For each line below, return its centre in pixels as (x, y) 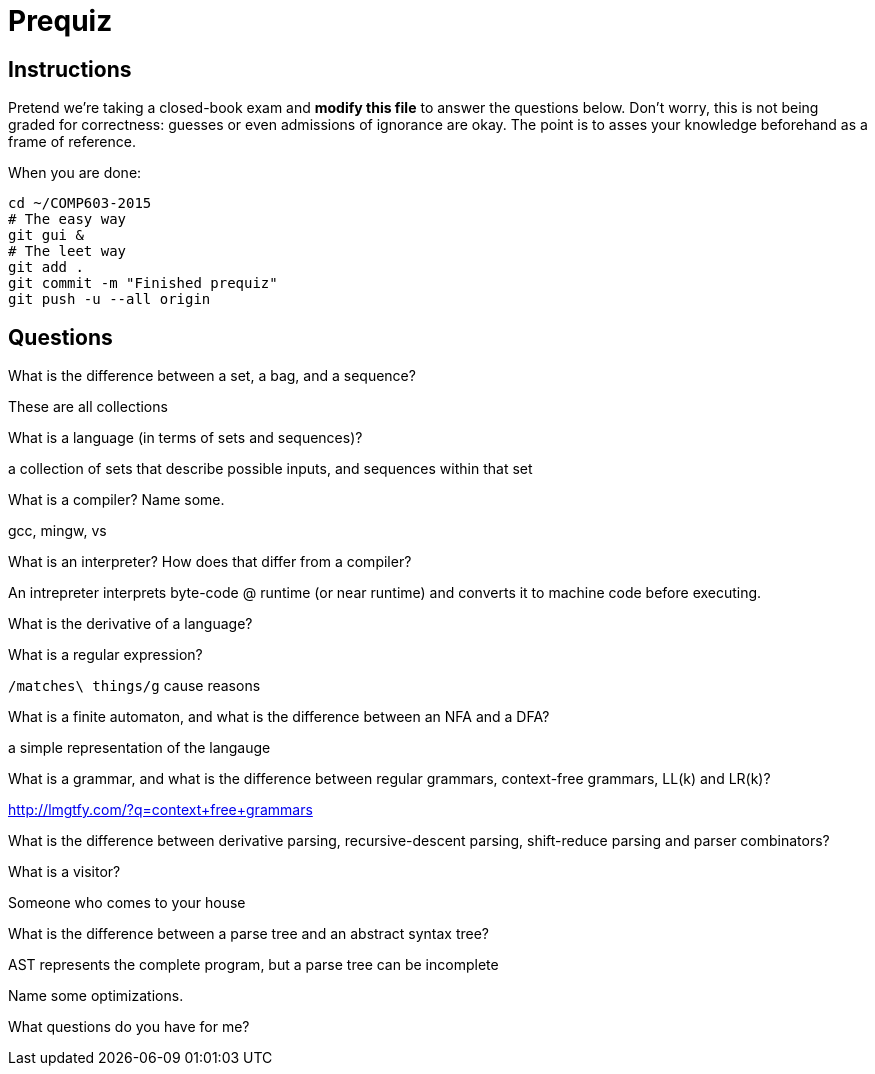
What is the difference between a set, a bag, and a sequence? (212, 376)
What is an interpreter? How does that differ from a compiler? (210, 562)
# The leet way (67, 251)
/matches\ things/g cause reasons (134, 686)
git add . (46, 267)
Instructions (70, 69)
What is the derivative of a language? (130, 624)
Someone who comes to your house (127, 903)
